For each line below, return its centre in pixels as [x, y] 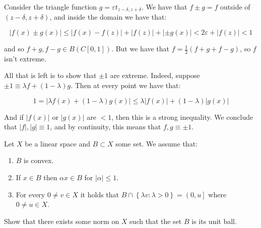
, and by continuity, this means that [106, 127]
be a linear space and [57, 143]
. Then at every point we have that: [126, 85]
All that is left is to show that [50, 75]
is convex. [39, 160]
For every [30, 194]
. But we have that [141, 49]
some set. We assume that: [156, 143]
